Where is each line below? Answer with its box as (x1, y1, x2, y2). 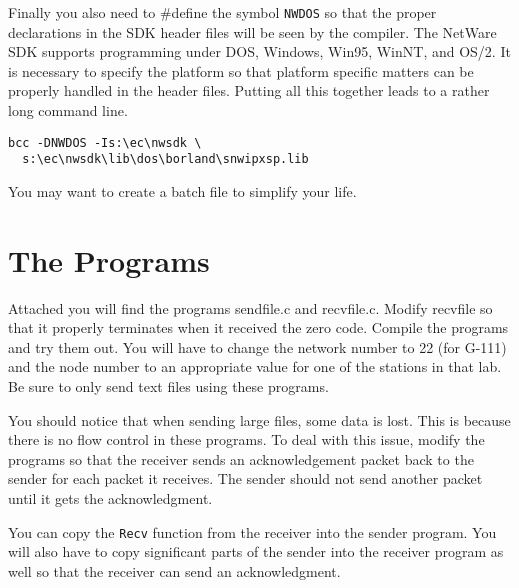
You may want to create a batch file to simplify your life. (8, 180, 357, 201)
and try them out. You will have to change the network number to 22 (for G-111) (8, 336, 507, 357)
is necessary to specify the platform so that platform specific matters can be (8, 60, 474, 81)
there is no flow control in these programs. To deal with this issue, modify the (8, 429, 485, 450)
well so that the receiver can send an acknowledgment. (8, 560, 341, 581)
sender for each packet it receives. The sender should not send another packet (8, 468, 483, 489)
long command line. (8, 100, 128, 121)
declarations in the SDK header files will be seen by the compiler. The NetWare (8, 21, 497, 42)
